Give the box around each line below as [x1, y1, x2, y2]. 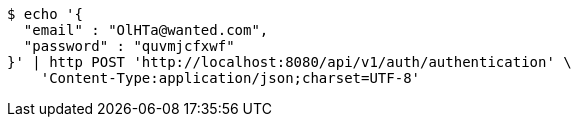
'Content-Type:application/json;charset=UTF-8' [40, 70, 421, 86]
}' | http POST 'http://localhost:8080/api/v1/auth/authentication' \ [7, 54, 572, 70]
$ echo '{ [7, 6, 83, 22]
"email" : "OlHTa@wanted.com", [23, 22, 269, 38]
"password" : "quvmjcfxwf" [23, 38, 235, 54]
